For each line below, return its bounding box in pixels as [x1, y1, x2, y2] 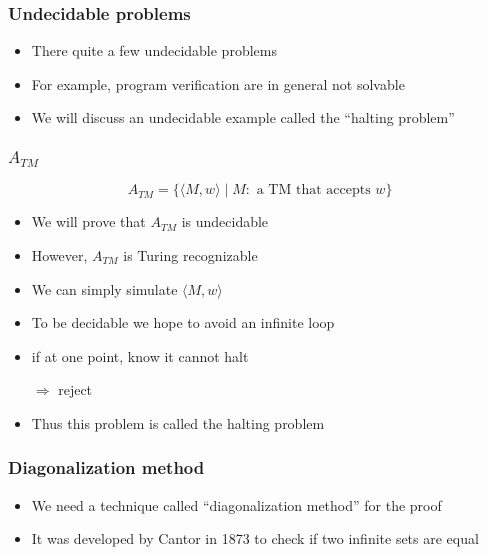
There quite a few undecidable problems [31, 40, 277, 61]
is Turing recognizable [123, 244, 258, 265]
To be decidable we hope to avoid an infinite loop [31, 312, 335, 333]
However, [31, 244, 88, 265]
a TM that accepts [256, 183, 371, 198]
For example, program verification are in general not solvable [31, 73, 405, 94]
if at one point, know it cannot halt [31, 345, 249, 366]
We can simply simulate [31, 278, 178, 299]
